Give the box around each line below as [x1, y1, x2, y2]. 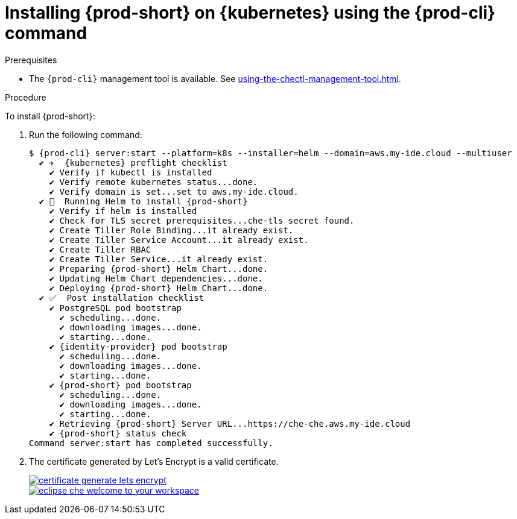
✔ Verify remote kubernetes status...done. [49, 177, 258, 187]
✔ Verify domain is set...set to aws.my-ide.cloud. [49, 186, 299, 197]
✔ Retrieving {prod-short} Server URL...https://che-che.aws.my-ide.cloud [49, 418, 411, 429]
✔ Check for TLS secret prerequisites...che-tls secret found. [49, 215, 355, 225]
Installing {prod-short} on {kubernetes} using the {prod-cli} [5, 2, 496, 23]
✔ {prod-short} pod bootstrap [49, 380, 192, 390]
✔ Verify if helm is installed [49, 206, 197, 216]
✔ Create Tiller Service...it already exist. [49, 254, 268, 264]
